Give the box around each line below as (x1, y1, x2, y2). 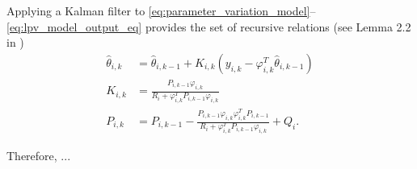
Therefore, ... (6, 147, 71, 164)
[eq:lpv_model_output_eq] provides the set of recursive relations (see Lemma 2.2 (6, 18, 411, 35)
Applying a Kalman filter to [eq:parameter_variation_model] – (6, 2, 316, 19)
